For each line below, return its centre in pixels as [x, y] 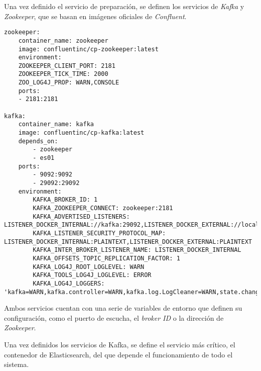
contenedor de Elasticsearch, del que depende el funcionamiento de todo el [118, 354]
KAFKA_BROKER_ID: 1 [65, 200]
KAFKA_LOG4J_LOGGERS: [69, 283]
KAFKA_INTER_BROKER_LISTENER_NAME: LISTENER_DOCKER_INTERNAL [137, 250]
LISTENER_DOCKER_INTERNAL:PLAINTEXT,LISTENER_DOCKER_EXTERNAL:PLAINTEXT [128, 242]
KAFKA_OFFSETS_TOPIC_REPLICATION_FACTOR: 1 [106, 258]
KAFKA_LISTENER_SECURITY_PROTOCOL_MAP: [99, 233]
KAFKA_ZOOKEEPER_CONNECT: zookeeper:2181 [103, 208]
